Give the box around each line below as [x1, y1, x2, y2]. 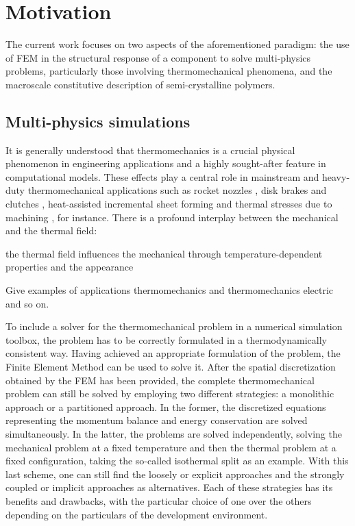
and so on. [5, 296, 49, 310]
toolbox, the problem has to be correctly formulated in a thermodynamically [5, 332, 327, 347]
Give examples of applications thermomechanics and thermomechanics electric [5, 283, 334, 297]
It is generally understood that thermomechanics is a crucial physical [5, 142, 295, 157]
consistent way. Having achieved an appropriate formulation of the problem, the [5, 346, 341, 360]
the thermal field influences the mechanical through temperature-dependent [5, 246, 323, 260]
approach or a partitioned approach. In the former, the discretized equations [5, 399, 326, 414]
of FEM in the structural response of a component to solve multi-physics [5, 50, 311, 64]
